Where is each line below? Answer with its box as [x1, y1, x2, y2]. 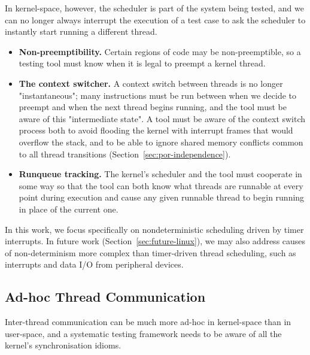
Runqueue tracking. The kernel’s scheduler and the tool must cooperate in [19, 168, 302, 180]
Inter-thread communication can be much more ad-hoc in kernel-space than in [5, 315, 291, 328]
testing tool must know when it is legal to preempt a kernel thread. [19, 57, 266, 69]
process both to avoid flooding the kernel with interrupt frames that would [19, 124, 293, 136]
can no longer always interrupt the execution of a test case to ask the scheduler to [5, 13, 306, 26]
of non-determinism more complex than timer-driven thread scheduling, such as [5, 246, 296, 259]
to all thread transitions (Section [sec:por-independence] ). [19, 147, 231, 160]
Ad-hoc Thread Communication [5, 287, 206, 306]
